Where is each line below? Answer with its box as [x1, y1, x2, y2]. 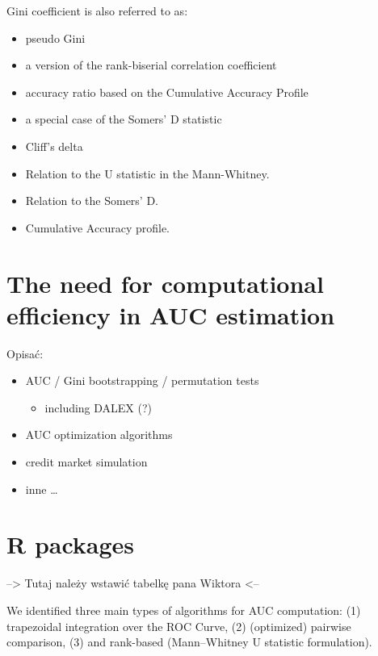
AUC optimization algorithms [25, 426, 173, 443]
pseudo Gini [25, 29, 86, 46]
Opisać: [6, 345, 44, 361]
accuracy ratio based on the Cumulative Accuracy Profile [25, 83, 309, 100]
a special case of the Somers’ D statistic [25, 111, 222, 127]
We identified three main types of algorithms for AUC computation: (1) [6, 601, 361, 618]
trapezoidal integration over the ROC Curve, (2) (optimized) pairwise [6, 617, 351, 634]
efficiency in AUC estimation [6, 298, 335, 331]
